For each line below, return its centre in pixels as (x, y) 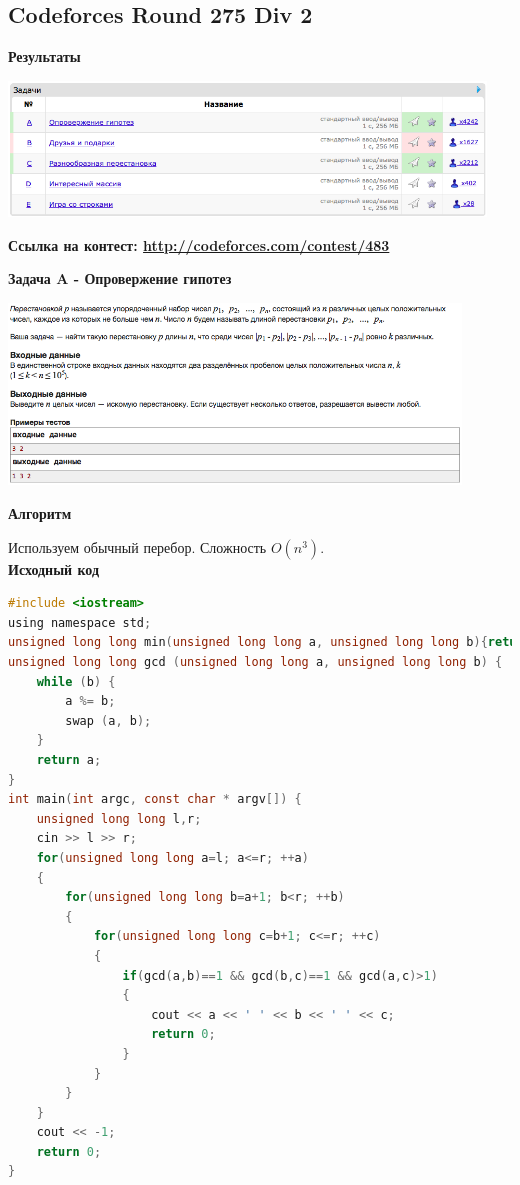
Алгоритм (40, 513)
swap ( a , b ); (108, 720)
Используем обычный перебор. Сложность (137, 546)
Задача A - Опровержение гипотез (120, 278)
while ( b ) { (76, 681)
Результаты (44, 56)
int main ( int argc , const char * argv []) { (155, 799)
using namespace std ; (80, 622)
